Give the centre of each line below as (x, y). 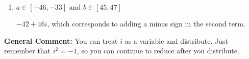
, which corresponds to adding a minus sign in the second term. (146, 23)
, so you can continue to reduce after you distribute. (158, 51)
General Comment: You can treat (61, 40)
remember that (28, 51)
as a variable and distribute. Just (177, 40)
